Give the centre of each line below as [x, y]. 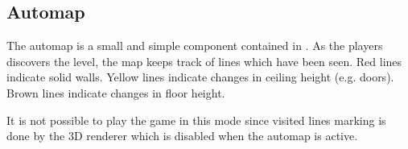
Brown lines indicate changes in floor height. [116, 92]
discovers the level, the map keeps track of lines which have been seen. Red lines [204, 61]
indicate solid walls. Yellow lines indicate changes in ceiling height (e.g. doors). [200, 77]
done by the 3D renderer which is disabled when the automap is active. [182, 136]
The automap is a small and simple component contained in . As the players [195, 46]
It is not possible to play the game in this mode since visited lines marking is [196, 120]
